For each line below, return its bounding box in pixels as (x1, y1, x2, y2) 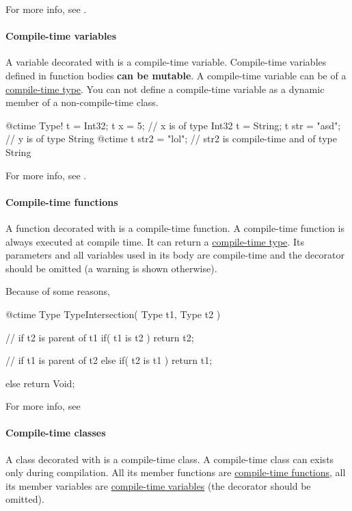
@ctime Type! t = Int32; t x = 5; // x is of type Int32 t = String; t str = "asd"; (5, 118, 341, 132)
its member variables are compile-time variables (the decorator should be (5, 478, 311, 493)
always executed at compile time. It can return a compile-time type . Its (5, 234, 304, 248)
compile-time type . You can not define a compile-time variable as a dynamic (5, 81, 325, 96)
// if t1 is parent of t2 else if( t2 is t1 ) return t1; (5, 353, 213, 367)
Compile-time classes (5, 425, 106, 440)
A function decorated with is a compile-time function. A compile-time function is (5, 220, 345, 235)
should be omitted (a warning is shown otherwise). (5, 261, 217, 275)
